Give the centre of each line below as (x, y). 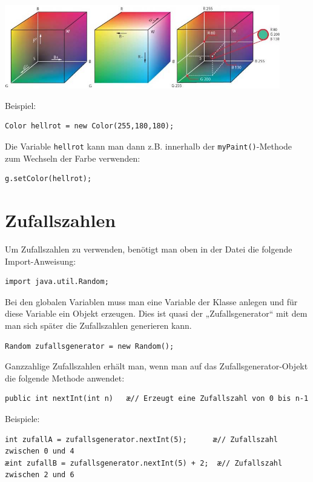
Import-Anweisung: (41, 261)
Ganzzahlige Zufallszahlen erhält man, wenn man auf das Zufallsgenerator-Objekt (156, 366)
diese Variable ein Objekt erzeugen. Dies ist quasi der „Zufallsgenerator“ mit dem (156, 313)
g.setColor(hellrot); (48, 179)
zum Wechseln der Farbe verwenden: (73, 158)
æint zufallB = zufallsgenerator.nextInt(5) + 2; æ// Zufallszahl (144, 463)
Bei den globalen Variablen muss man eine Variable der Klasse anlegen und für (151, 301)
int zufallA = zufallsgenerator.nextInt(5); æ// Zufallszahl (142, 439)
